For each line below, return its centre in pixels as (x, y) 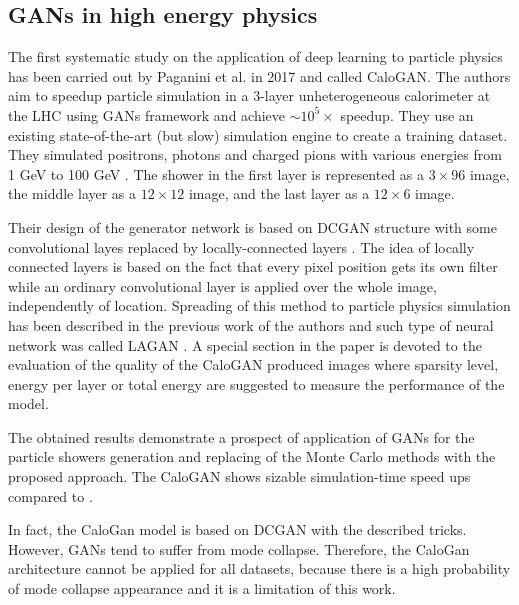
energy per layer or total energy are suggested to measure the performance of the (256, 383)
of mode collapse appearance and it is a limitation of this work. (202, 588)
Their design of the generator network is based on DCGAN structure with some (252, 226)
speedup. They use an (407, 114)
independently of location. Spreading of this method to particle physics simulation (259, 305)
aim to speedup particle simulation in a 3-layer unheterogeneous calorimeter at (249, 95)
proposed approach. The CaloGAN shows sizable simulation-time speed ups (239, 476)
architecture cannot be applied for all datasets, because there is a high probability (259, 568)
